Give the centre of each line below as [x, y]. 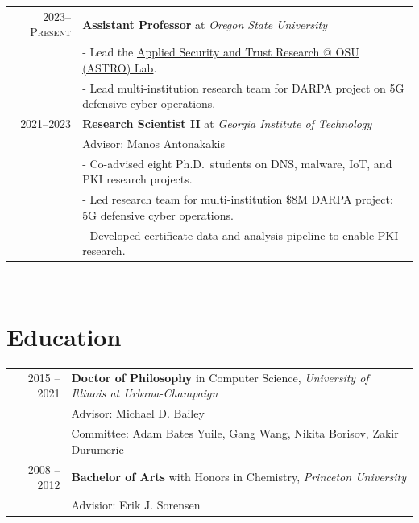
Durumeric [97, 449]
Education [64, 337]
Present [51, 32]
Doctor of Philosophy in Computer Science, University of [220, 377]
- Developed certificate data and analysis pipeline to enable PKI [241, 235]
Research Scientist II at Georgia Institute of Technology [227, 124]
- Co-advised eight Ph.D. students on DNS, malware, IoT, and [237, 163]
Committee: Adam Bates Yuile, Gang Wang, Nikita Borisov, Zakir [235, 433]
